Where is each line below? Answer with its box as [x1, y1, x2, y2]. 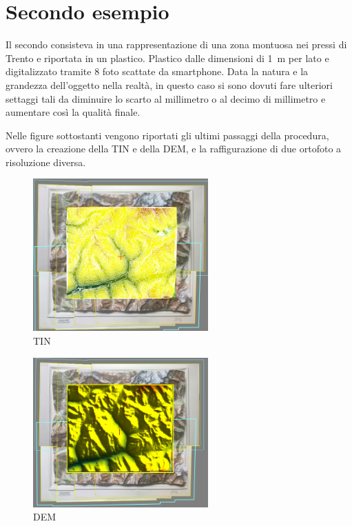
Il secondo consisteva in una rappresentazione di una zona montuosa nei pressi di [6, 37, 347, 52]
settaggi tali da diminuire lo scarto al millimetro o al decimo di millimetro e [6, 91, 326, 105]
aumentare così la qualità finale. [6, 105, 141, 119]
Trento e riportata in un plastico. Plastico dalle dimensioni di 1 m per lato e [6, 50, 329, 65]
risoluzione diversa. [6, 154, 86, 169]
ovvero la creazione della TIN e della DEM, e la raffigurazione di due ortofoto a [6, 141, 342, 156]
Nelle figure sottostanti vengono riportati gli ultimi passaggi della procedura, [6, 128, 329, 142]
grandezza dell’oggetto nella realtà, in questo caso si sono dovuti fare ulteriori [6, 77, 333, 92]
